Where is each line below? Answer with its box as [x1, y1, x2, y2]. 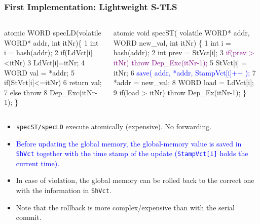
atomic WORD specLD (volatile [4, 27, 101, 38]
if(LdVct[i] [60, 47, 93, 58]
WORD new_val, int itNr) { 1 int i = [113, 37, 231, 48]
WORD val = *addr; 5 [4, 67, 75, 78]
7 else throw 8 [4, 87, 48, 97]
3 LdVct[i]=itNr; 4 [27, 57, 85, 67]
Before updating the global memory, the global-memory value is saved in [16, 138, 242, 148]
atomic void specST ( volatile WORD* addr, [113, 27, 250, 38]
